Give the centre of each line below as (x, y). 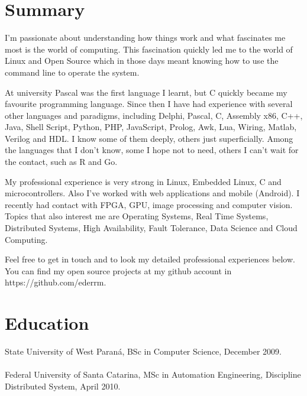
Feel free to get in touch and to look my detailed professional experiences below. (150, 259)
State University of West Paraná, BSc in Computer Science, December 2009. (143, 351)
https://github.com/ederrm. (56, 282)
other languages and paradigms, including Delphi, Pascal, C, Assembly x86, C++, (154, 115)
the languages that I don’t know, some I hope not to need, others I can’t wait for (152, 150)
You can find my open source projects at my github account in (118, 270)
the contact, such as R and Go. (61, 162)
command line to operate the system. (72, 72)
